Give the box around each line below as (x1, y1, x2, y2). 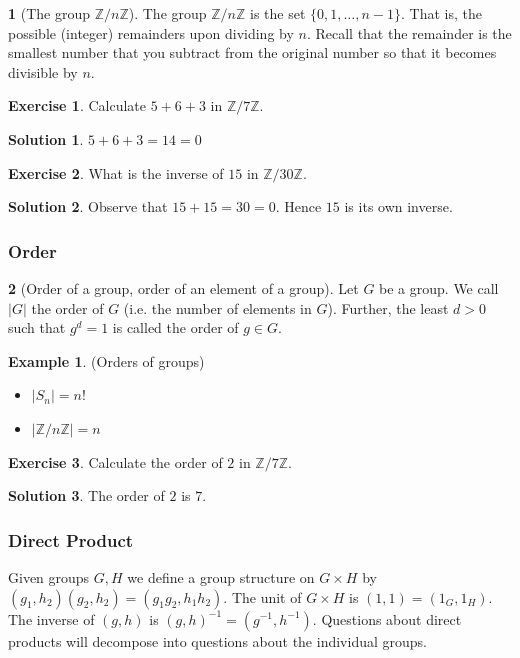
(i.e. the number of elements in (123, 297, 312, 318)
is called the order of (112, 317, 239, 338)
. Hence (275, 196, 322, 217)
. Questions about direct (312, 608, 462, 629)
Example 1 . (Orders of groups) (8, 350, 205, 371)
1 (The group (8, 3, 90, 23)
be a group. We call (379, 277, 499, 298)
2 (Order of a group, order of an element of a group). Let (8, 277, 359, 298)
